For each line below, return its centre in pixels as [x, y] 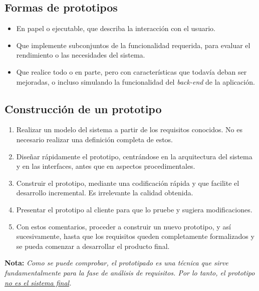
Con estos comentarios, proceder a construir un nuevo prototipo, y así [123, 226]
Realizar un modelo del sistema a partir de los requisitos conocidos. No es [129, 129]
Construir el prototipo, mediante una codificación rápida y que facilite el [128, 183]
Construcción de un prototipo [83, 108]
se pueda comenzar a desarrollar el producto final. [93, 246]
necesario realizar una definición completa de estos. [95, 139]
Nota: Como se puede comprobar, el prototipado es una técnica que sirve [116, 263]
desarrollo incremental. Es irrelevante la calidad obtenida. [105, 193]
